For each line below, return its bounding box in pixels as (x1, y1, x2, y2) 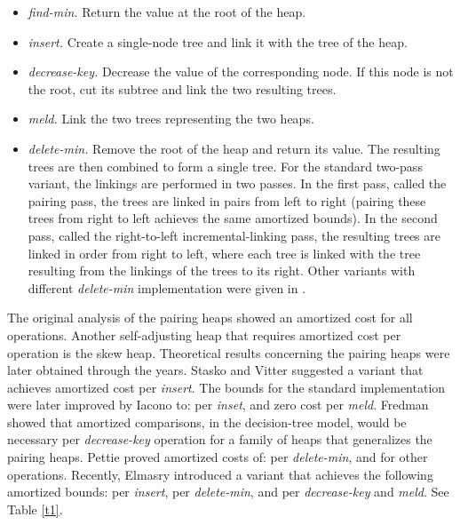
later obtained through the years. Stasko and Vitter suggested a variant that (7, 361, 424, 379)
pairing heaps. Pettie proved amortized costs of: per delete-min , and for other (7, 448, 428, 466)
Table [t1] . (7, 499, 63, 518)
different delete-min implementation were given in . (28, 278, 306, 297)
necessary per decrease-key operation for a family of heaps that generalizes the (7, 430, 432, 449)
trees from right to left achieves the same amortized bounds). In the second (28, 209, 438, 227)
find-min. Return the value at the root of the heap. (28, 3, 306, 20)
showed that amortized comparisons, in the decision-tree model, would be (7, 412, 407, 431)
